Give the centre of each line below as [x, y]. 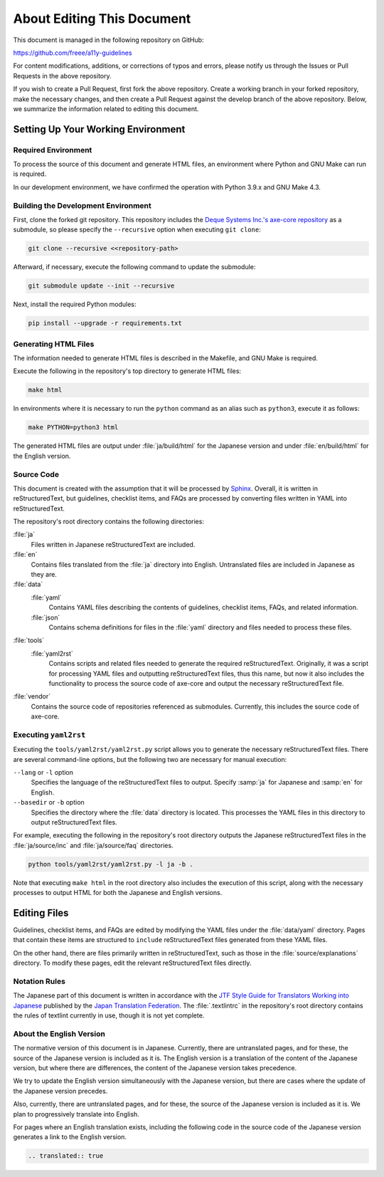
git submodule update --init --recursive [101, 286]
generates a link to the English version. [70, 1137]
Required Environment [53, 150]
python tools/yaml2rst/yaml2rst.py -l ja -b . [111, 864]
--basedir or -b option [49, 802]
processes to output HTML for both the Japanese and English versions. [118, 893]
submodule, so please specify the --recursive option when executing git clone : [137, 230]
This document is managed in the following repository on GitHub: [108, 40]
